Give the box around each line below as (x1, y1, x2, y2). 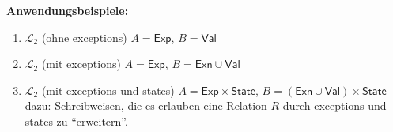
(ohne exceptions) (41, 28, 127, 45)
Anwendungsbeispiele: (6, 2, 129, 18)
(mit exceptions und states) (41, 81, 175, 98)
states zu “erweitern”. (25, 112, 128, 129)
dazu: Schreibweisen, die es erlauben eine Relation (25, 97, 267, 114)
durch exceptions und (282, 97, 387, 114)
